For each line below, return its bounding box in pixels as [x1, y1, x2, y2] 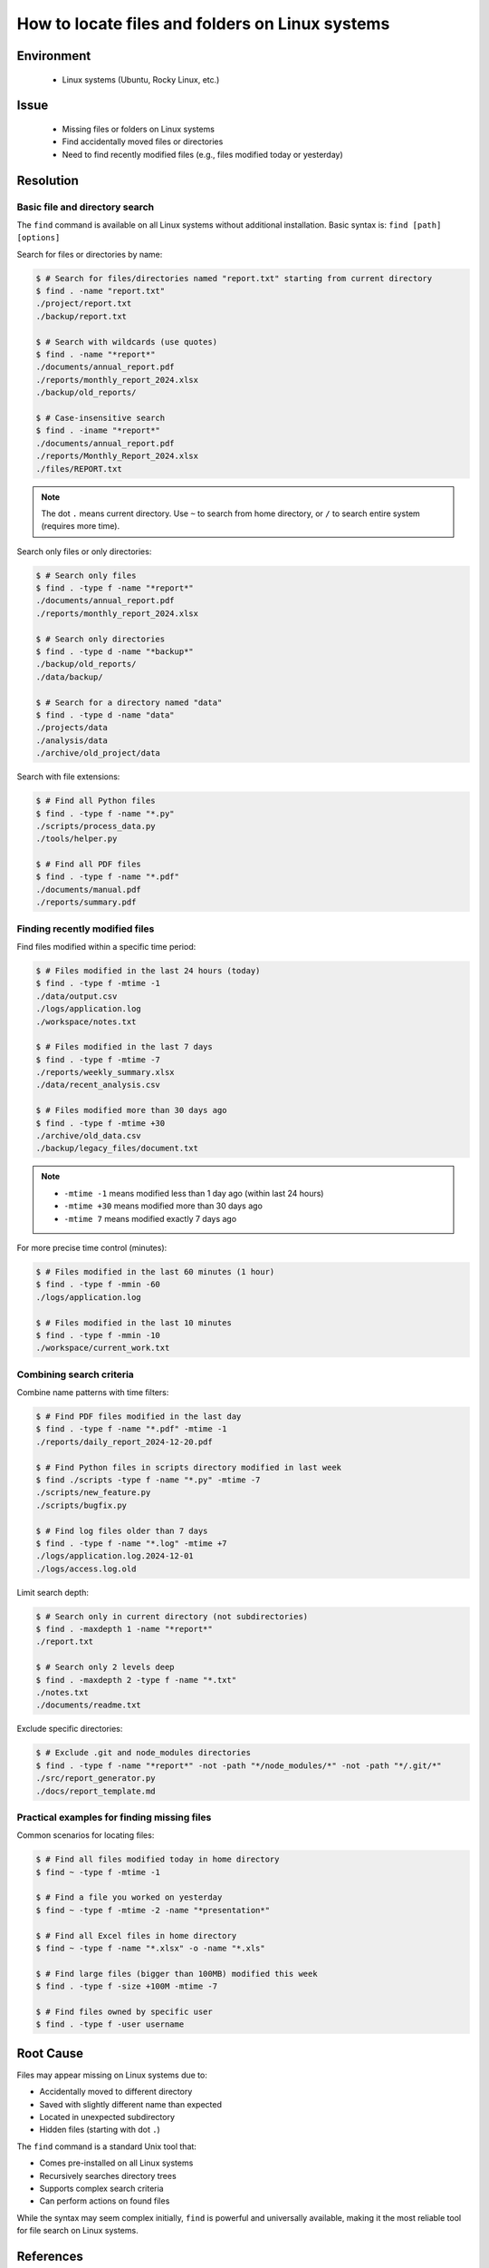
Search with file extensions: [16, 771, 120, 782]
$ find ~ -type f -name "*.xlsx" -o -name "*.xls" [35, 1943, 266, 1953]
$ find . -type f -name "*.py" [35, 808, 176, 818]
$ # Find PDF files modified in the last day [35, 1412, 242, 1422]
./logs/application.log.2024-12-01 [35, 1551, 194, 1561]
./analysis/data [35, 735, 109, 746]
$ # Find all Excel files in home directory [35, 1931, 237, 1941]
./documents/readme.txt [35, 1700, 142, 1710]
